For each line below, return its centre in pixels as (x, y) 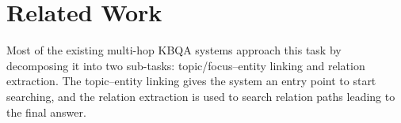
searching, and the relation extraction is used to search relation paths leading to (201, 96)
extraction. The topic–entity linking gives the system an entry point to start (191, 81)
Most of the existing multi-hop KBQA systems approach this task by (174, 50)
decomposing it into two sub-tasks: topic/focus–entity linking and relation (186, 65)
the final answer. (46, 112)
